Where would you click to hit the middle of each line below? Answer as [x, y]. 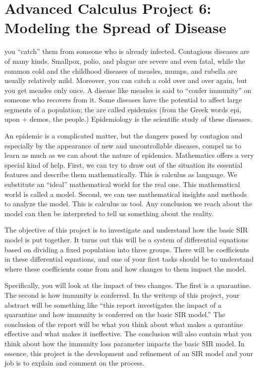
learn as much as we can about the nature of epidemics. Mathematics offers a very [129, 155]
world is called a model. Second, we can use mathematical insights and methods [126, 194]
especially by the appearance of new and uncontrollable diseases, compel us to [123, 145]
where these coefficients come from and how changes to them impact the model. [126, 268]
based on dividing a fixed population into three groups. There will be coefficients [127, 249]
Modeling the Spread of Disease [115, 27]
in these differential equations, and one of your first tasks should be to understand [129, 259]
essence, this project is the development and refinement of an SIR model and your [129, 353]
